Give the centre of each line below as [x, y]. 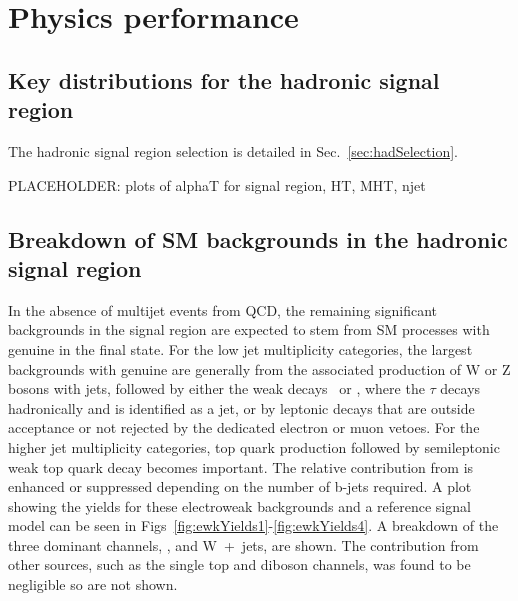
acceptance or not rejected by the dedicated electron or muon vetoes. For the [244, 427]
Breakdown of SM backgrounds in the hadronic [258, 238]
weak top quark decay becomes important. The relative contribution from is [241, 466]
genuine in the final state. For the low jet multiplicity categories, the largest [240, 348]
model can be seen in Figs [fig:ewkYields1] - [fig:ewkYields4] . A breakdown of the [253, 525]
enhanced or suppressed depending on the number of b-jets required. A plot [240, 486]
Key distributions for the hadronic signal [224, 79]
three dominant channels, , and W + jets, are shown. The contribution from [243, 544]
